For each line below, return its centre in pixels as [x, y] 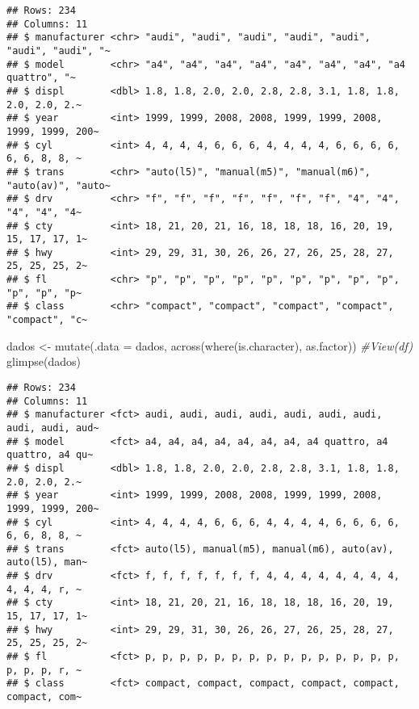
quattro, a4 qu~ [50, 455]
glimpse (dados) [44, 361]
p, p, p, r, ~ [44, 670]
